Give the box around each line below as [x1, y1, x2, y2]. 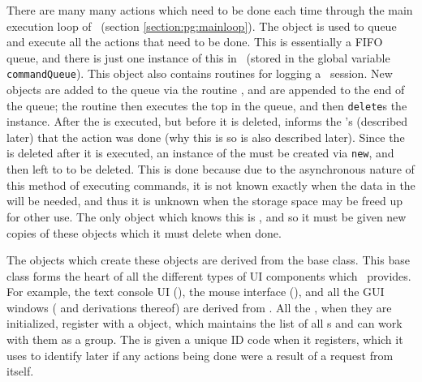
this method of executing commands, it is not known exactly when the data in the [6, 176, 416, 193]
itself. [6, 363, 34, 380]
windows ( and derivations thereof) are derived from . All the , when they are [6, 298, 392, 315]
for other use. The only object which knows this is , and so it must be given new [6, 208, 407, 225]
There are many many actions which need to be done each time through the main [6, 2, 413, 18]
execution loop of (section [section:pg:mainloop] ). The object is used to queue [6, 17, 397, 34]
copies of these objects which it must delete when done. [6, 224, 282, 241]
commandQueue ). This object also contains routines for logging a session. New [6, 65, 393, 82]
